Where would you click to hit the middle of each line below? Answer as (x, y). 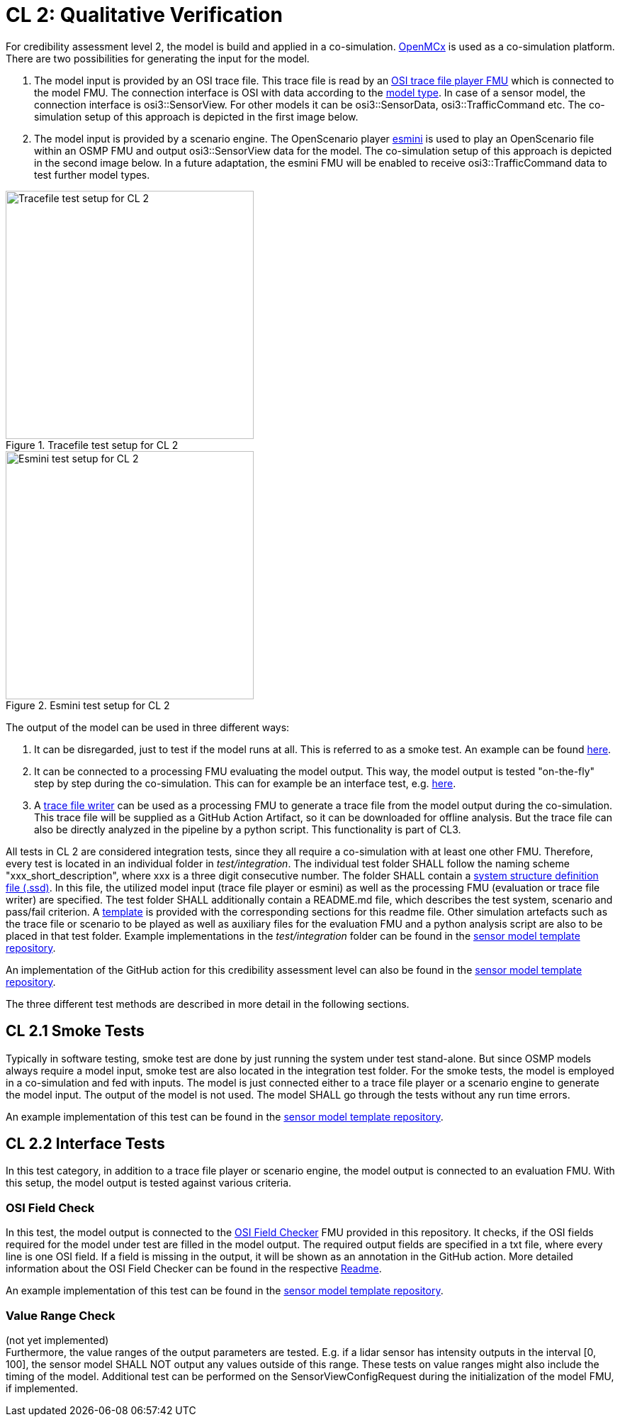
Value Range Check (61, 1315)
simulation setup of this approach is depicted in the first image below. (196, 116)
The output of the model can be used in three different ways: (148, 727)
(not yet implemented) (57, 1340)
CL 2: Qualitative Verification (144, 15)
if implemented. (42, 1388)
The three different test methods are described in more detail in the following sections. (208, 1004)
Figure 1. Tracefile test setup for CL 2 (92, 445)
